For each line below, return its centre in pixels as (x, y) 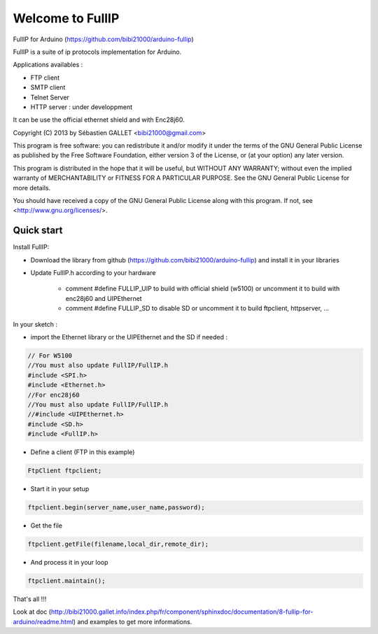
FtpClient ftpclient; (65, 471)
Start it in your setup (60, 489)
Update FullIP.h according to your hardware (93, 273)
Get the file (47, 526)
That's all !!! (30, 599)
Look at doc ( (32, 612)
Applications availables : (48, 65)
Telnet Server (50, 97)
